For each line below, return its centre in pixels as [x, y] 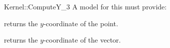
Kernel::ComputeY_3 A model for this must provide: [85, 6]
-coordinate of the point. [81, 23]
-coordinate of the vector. [82, 40]
